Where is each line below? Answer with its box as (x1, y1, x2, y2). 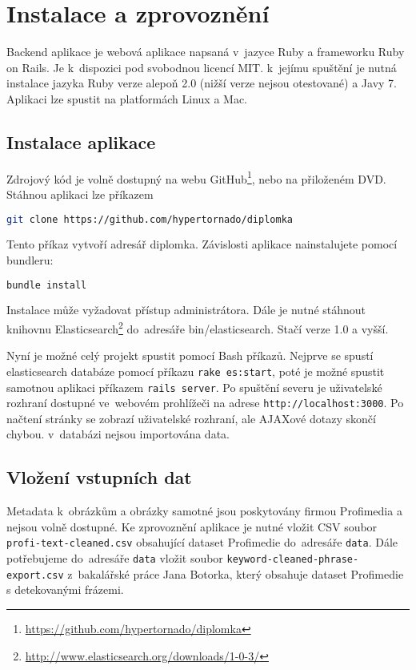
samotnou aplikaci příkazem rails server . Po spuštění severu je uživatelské (6, 378, 382, 395)
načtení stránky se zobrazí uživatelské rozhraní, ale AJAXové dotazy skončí (6, 410, 376, 426)
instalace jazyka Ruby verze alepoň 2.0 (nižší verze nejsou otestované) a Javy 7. (6, 75, 397, 91)
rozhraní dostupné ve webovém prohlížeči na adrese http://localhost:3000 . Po (6, 394, 404, 411)
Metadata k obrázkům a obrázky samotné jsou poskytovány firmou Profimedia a (6, 502, 402, 519)
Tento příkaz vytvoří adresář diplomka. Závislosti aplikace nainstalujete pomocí (6, 236, 398, 252)
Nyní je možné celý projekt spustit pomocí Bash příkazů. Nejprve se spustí (6, 347, 374, 364)
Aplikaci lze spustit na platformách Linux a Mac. (6, 90, 248, 107)
